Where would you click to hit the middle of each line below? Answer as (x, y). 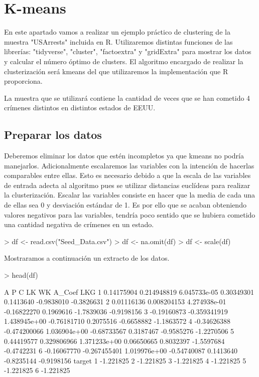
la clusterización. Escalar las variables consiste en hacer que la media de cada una (130, 195)
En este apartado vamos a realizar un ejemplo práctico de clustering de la (117, 32)
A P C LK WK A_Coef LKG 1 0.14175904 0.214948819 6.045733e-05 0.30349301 (129, 292)
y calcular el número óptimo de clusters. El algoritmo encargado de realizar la (124, 61)
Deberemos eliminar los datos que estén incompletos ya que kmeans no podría (124, 156)
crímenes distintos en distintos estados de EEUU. (80, 108)
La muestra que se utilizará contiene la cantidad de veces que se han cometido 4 (127, 98)
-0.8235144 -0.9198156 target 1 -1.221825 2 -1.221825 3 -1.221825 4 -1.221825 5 (125, 360)
